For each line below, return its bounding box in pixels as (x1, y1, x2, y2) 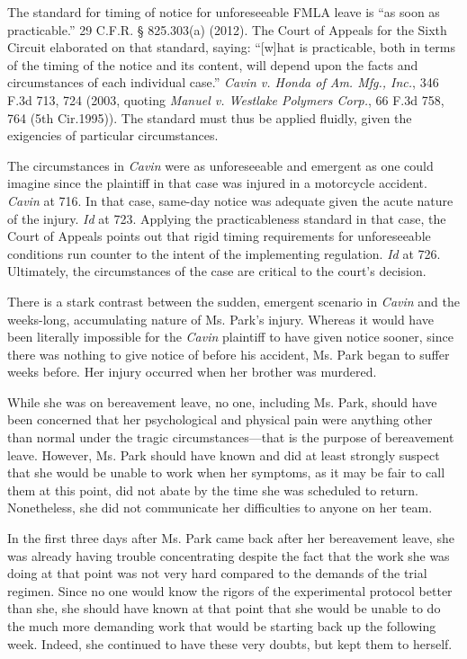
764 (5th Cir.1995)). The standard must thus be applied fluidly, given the (7, 108, 412, 127)
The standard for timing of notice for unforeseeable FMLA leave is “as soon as (7, 3, 440, 21)
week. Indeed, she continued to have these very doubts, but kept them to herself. (7, 634, 453, 653)
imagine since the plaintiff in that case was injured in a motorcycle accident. (7, 174, 427, 192)
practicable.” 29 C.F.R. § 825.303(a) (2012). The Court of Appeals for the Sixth (7, 20, 447, 39)
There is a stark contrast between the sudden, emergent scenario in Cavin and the (7, 291, 460, 310)
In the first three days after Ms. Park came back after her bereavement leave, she (7, 529, 454, 548)
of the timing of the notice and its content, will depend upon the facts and (7, 55, 418, 74)
